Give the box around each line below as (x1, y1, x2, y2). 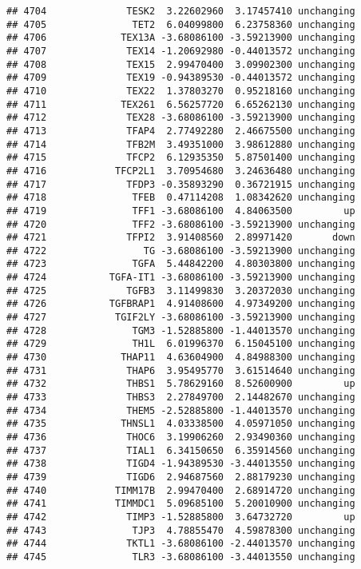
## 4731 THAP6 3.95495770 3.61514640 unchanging (6, 364, 355, 376)
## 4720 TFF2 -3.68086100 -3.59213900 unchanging (6, 218, 355, 230)
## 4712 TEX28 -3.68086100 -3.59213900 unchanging (6, 112, 355, 124)
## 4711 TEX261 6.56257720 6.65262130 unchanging (6, 98, 355, 110)
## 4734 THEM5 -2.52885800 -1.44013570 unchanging (6, 404, 355, 416)
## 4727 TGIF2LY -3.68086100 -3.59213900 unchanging (6, 312, 355, 324)
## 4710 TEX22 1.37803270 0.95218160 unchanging (6, 85, 355, 97)
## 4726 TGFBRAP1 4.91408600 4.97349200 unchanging (6, 298, 355, 310)
